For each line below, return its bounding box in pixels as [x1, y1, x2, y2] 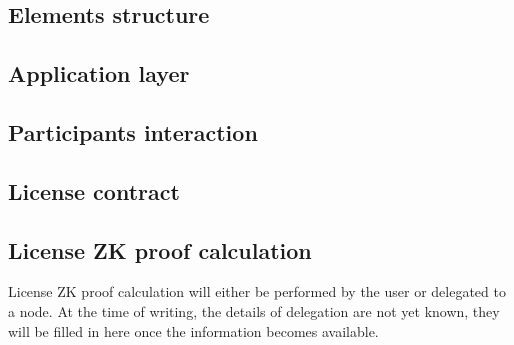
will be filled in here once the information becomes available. [8, 320, 379, 341]
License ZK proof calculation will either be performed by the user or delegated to [8, 281, 506, 302]
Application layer [8, 58, 190, 89]
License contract [8, 175, 180, 206]
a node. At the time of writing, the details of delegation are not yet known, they [8, 300, 500, 321]
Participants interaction [8, 116, 258, 147]
